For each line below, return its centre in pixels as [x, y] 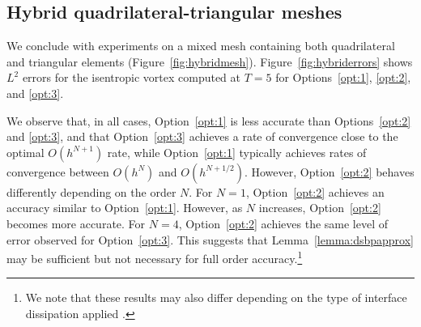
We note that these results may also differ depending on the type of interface [216, 297]
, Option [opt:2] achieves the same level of [283, 223]
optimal [26, 152]
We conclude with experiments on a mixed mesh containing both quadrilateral [201, 46]
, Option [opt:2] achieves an [315, 191]
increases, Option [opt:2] [320, 208]
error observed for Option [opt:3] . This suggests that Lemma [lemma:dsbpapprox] [210, 239]
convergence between [58, 171]
